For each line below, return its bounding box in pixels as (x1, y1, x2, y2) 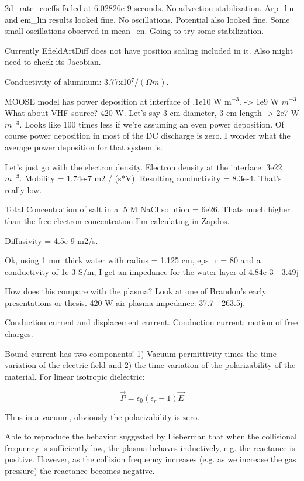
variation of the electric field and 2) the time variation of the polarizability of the (5, 359, 296, 371)
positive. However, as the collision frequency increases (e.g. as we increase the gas (5, 453, 296, 465)
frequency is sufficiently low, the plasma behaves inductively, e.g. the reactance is (5, 441, 295, 453)
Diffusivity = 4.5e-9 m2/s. (5, 234, 98, 246)
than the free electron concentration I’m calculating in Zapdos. (5, 214, 230, 226)
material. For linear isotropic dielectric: (5, 370, 145, 382)
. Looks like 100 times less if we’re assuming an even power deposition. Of (19, 118, 284, 130)
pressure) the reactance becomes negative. (5, 465, 155, 477)
